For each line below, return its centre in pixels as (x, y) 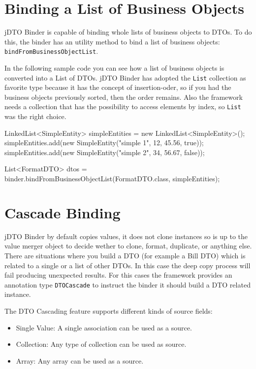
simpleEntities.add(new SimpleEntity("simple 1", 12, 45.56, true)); (104, 143)
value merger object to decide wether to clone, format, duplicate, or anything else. (128, 246)
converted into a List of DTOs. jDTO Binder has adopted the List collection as (125, 77)
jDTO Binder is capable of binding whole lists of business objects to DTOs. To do (128, 32)
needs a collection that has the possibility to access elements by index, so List (123, 106)
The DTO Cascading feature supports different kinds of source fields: (109, 310)
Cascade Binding (63, 212)
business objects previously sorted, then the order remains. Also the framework (124, 97)
